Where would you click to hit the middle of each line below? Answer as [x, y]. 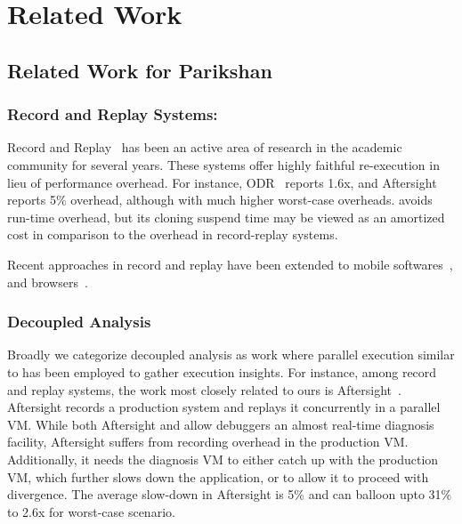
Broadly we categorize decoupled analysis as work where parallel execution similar [231, 355]
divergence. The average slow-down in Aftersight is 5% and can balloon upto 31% [230, 494]
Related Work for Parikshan [140, 70]
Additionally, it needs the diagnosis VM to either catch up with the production [223, 459]
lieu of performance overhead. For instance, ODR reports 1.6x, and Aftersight [222, 182]
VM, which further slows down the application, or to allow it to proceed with [218, 476]
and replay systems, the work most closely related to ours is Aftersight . [204, 389]
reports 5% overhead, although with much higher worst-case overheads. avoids [220, 200]
